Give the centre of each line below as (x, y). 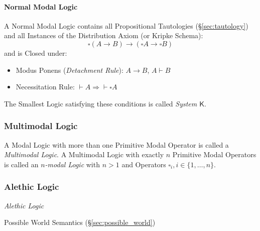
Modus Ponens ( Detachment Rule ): (70, 70)
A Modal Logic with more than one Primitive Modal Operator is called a (116, 144)
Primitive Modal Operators (214, 154)
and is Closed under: (36, 52)
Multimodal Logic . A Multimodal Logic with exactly (84, 154)
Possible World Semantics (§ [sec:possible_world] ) (80, 222)
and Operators (144, 164)
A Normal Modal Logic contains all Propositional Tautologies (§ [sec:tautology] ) (126, 25)
